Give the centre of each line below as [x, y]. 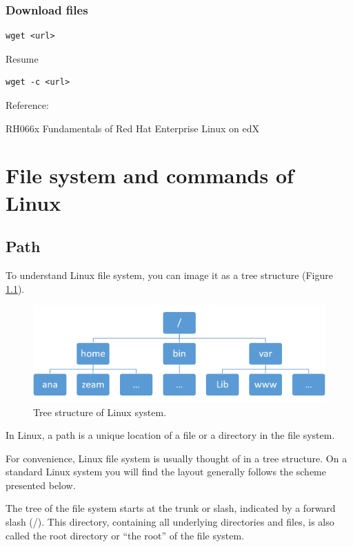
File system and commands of [150, 175]
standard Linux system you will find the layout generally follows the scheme [166, 472]
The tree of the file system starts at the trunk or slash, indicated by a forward [171, 508]
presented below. [41, 485]
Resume [22, 58]
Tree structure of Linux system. [100, 412]
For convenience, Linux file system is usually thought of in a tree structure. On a [176, 458]
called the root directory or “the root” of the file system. [125, 535]
